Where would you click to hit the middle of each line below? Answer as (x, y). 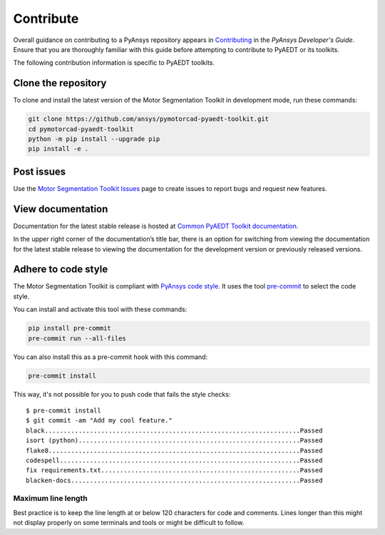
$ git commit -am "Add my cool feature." (99, 421)
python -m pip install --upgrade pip (94, 139)
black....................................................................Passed (174, 430)
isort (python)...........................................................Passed (174, 441)
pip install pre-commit (70, 328)
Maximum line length (51, 499)
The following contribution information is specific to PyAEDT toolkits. (114, 63)
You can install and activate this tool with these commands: (100, 309)
